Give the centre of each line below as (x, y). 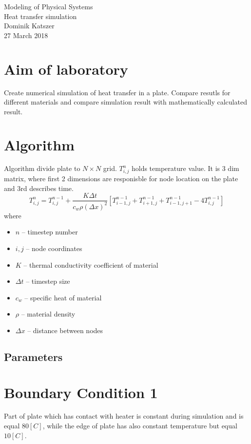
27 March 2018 (26, 35)
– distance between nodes (65, 330)
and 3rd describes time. (39, 188)
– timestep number (50, 232)
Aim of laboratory (66, 69)
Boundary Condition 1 (81, 392)
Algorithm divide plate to (42, 168)
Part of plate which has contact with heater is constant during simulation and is (124, 416)
